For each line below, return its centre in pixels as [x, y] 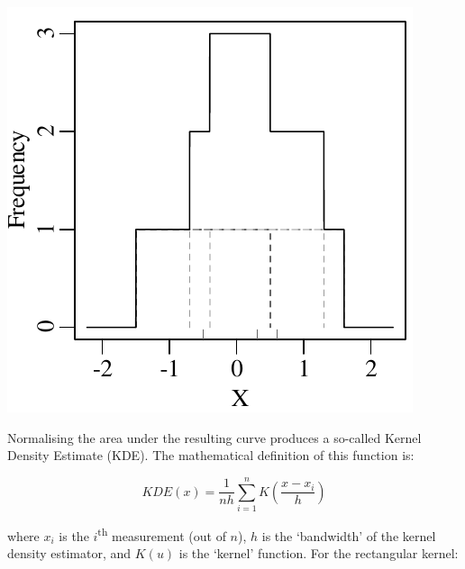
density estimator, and [69, 553]
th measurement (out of [162, 534]
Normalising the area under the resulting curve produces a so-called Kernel [214, 437]
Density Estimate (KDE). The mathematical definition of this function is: [211, 455]
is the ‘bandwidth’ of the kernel [349, 535]
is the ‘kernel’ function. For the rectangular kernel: [319, 553]
